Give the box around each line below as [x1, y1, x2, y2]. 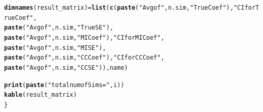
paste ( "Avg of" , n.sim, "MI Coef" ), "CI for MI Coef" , [4, 34, 165, 41]
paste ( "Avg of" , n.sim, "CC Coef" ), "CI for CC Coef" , [4, 54, 165, 62]
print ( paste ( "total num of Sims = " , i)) [4, 81, 125, 89]
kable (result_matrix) [4, 91, 77, 99]
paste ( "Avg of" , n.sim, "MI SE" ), [4, 44, 106, 51]
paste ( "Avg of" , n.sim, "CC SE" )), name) [4, 64, 128, 71]
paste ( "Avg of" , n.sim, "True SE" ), [4, 24, 113, 32]
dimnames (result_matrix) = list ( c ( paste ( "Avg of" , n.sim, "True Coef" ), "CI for [4, 4, 256, 11]
